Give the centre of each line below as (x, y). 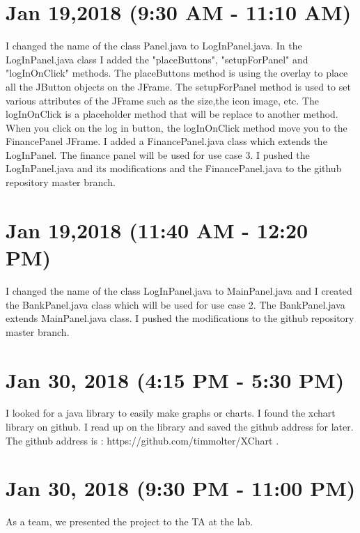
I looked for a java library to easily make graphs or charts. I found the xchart (171, 413)
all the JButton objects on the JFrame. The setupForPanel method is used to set (178, 86)
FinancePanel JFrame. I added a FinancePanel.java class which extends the (166, 141)
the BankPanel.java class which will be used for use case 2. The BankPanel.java (175, 304)
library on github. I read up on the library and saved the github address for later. (180, 427)
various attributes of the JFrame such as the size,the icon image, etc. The (163, 100)
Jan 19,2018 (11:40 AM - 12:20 (157, 230)
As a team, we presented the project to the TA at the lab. (130, 522)
